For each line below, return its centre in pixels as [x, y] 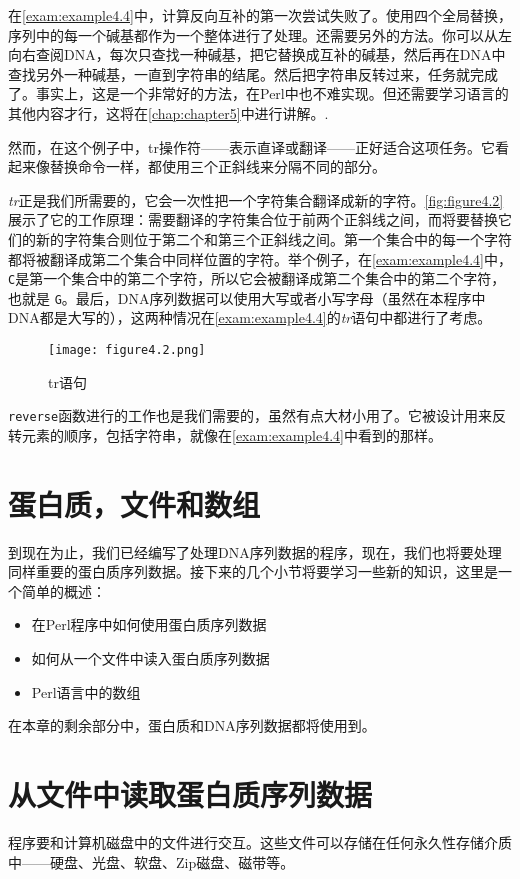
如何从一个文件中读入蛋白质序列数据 [150, 658]
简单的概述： [63, 590]
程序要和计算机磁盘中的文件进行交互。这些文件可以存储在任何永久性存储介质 [260, 841]
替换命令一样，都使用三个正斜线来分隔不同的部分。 [217, 166]
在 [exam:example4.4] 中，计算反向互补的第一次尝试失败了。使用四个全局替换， [260, 15]
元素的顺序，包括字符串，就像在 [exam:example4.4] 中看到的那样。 [231, 434]
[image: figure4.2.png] [127, 350]
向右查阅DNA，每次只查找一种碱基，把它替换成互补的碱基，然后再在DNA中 [257, 54]
